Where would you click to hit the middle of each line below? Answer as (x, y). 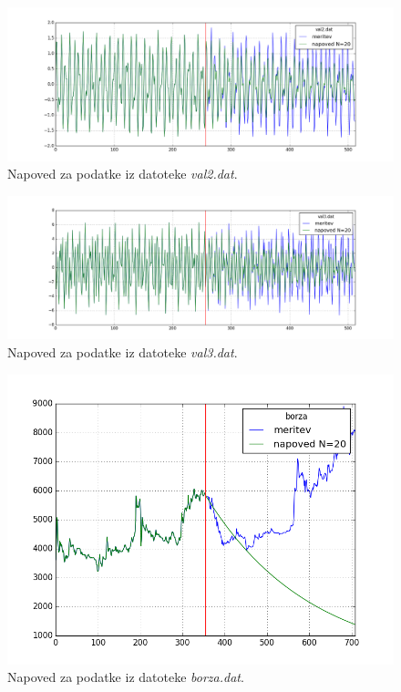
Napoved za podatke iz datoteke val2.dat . (123, 174)
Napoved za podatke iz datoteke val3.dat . (123, 352)
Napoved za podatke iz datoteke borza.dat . (126, 677)
